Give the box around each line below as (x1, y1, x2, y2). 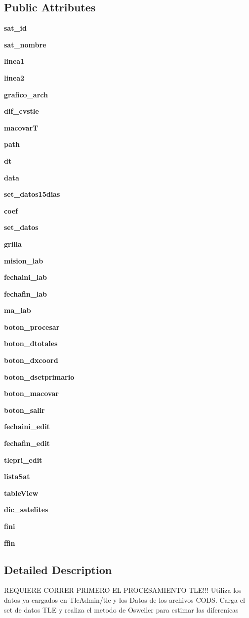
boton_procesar (4, 321, 60, 332)
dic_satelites (4, 504, 48, 515)
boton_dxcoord (4, 355, 58, 365)
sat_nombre (4, 39, 46, 49)
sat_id (4, 23, 27, 33)
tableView (4, 487, 39, 498)
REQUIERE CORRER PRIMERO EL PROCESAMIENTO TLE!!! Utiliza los (4, 585, 242, 595)
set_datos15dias (4, 189, 60, 199)
